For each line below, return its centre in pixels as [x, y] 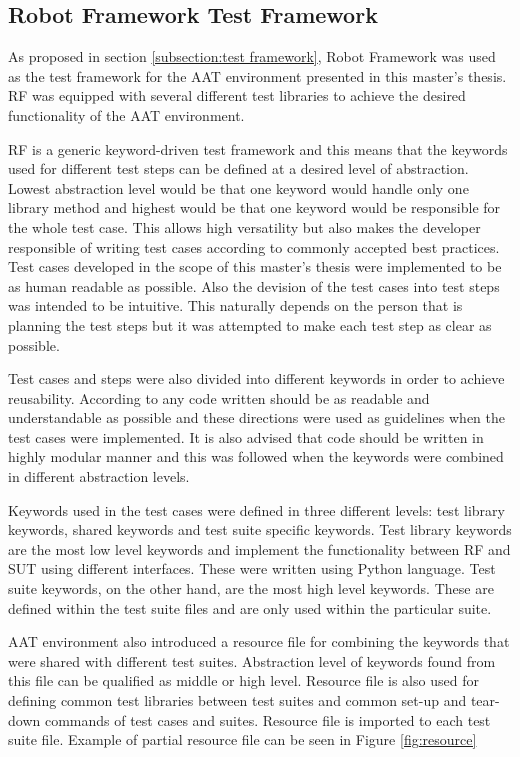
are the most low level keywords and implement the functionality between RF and [259, 548]
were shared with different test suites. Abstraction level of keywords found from [252, 660]
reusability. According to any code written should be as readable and [219, 397]
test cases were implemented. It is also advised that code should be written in [246, 436]
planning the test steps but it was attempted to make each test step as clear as [250, 324]
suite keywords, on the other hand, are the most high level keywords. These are [251, 588]
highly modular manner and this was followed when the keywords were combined [256, 456]
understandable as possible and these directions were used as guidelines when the [257, 417]
